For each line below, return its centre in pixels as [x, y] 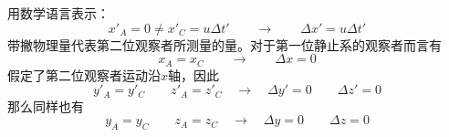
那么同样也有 [46, 105]
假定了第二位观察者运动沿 [84, 74]
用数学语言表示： [58, 13]
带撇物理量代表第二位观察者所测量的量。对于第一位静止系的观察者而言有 [224, 44]
